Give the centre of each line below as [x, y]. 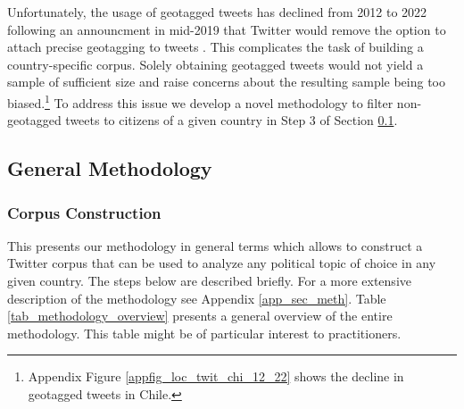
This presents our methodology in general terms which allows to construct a [215, 245]
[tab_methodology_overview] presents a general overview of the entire [200, 316]
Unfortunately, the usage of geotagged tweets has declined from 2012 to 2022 [217, 12]
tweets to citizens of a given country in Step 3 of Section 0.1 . [232, 120]
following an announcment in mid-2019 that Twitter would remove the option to [227, 29]
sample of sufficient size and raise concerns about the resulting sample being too [227, 82]
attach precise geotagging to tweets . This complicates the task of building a [215, 47]
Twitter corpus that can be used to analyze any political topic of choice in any [222, 263]
